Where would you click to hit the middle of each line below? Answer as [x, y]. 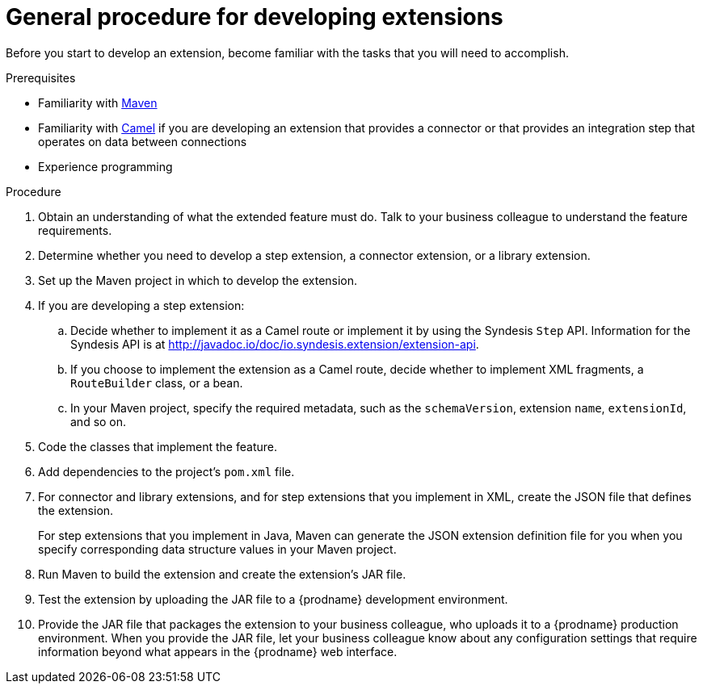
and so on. [99, 421]
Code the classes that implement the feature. [158, 446]
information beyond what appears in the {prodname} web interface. [218, 651]
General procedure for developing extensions [255, 17]
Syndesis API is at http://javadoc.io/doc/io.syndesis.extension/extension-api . [275, 344]
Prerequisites [41, 77]
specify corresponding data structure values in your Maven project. [217, 549]
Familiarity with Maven [98, 102]
